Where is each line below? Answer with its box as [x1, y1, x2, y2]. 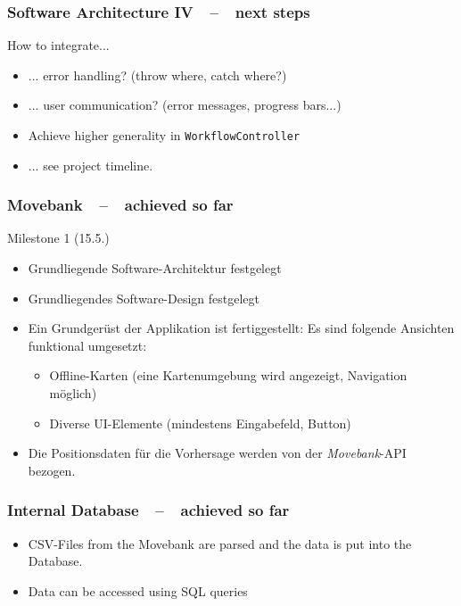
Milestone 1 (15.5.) [7, 228, 110, 247]
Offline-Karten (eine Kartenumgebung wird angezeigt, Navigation [49, 366, 407, 385]
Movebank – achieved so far [7, 194, 234, 216]
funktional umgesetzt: [28, 336, 147, 354]
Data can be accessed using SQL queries [28, 581, 248, 600]
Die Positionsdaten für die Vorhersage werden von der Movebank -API [28, 444, 407, 462]
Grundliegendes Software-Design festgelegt [28, 288, 260, 307]
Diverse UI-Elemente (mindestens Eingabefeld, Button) [49, 413, 351, 432]
